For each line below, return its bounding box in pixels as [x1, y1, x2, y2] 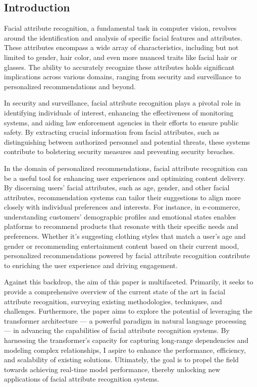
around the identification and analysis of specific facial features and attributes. [4, 32, 243, 43]
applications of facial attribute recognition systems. [4, 374, 159, 384]
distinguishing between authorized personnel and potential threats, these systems [4, 136, 250, 147]
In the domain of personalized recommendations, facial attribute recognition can [4, 163, 248, 173]
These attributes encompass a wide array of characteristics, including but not [4, 42, 239, 53]
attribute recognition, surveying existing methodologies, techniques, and [4, 296, 222, 306]
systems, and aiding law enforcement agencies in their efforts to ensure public [4, 117, 239, 127]
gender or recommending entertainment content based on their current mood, [4, 240, 239, 251]
